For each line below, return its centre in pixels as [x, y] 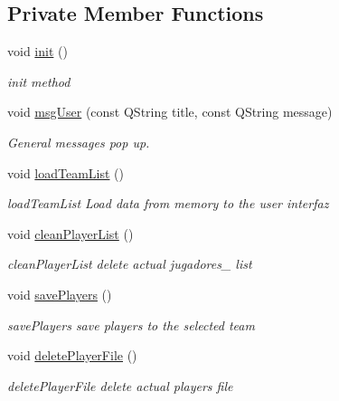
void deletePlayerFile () [72, 355]
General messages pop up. [79, 142]
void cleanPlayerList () [71, 233]
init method [39, 81]
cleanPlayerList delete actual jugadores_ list [130, 264]
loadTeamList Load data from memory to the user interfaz [168, 203]
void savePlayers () [60, 294]
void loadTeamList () [66, 172]
